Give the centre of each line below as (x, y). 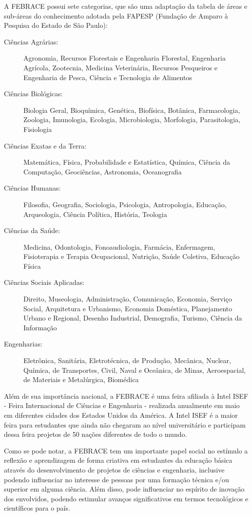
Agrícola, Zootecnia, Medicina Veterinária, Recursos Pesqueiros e (120, 67)
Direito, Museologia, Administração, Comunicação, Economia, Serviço (128, 299)
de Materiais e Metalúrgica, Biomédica (81, 379)
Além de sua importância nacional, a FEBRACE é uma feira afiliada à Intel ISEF (126, 396)
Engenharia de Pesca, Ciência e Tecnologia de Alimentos (108, 77)
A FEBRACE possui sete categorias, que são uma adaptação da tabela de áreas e (126, 6)
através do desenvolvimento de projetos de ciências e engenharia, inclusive (114, 469)
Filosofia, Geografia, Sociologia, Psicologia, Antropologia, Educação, (125, 204)
